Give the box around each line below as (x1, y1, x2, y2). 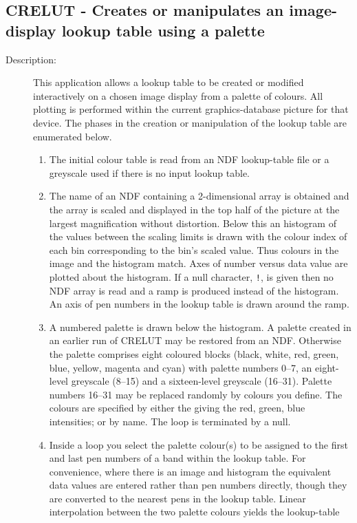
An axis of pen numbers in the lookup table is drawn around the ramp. (49, 297, 349, 311)
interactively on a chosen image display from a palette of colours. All (33, 88, 323, 103)
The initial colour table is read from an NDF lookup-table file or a (49, 152, 329, 167)
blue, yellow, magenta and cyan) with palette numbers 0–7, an (49, 360, 312, 374)
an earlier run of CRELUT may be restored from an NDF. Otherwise (49, 333, 341, 348)
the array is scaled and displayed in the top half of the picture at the (49, 202, 340, 216)
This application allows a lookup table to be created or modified (33, 75, 304, 89)
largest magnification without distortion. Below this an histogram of (49, 215, 336, 230)
